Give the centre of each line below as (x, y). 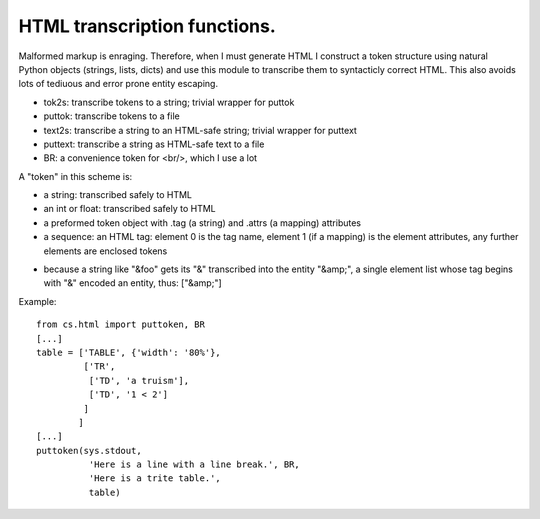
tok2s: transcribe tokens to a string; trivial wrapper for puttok (169, 102)
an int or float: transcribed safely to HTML (130, 209)
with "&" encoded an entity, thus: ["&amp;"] (132, 283)
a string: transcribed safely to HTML (118, 195)
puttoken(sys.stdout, (89, 450)
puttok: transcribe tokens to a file (111, 116)
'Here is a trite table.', (155, 478)
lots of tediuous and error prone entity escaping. (118, 84)
